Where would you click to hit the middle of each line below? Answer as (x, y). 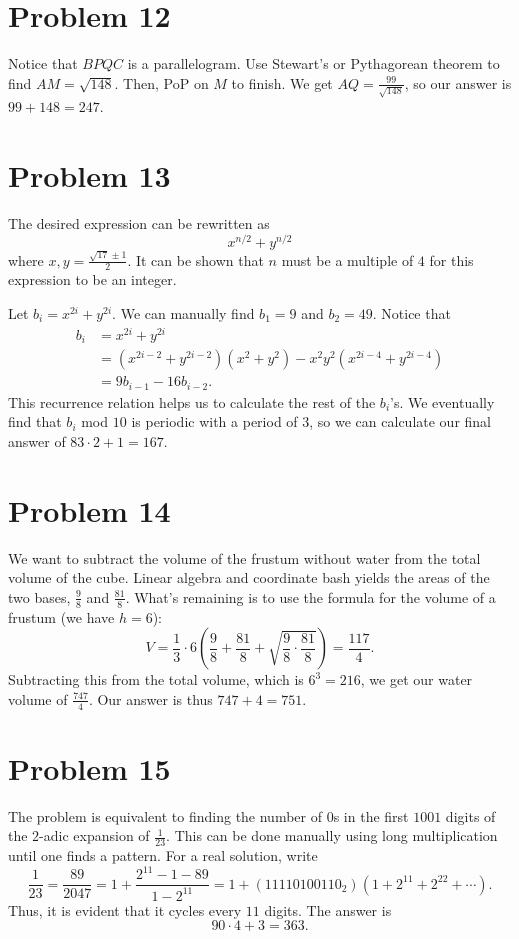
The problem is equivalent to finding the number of (165, 815)
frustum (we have (61, 616)
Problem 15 (89, 767)
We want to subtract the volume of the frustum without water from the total (244, 557)
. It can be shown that (195, 259)
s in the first (371, 815)
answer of (37, 440)
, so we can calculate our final (400, 421)
